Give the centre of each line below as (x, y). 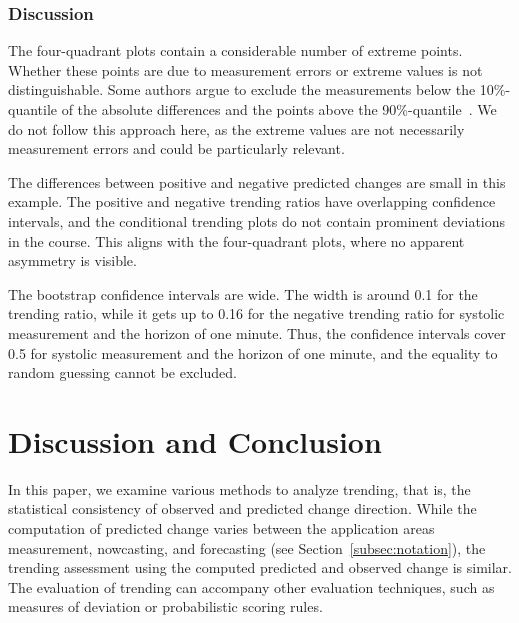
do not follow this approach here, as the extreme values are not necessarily (236, 128)
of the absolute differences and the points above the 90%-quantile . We (279, 109)
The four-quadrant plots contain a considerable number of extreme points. (235, 50)
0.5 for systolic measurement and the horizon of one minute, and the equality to (253, 352)
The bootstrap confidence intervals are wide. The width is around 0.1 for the (243, 293)
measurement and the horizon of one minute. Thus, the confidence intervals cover (257, 332)
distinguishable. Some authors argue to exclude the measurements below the (242, 89)
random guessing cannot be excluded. (122, 372)
